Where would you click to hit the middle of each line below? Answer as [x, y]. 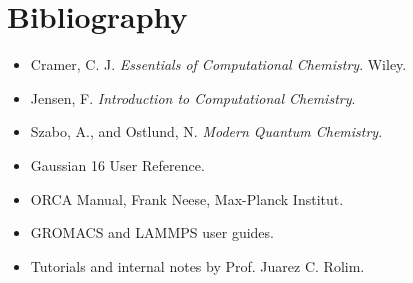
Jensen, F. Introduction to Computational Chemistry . [193, 97]
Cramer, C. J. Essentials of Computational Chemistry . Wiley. [218, 64]
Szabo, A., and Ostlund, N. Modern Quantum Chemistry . [206, 131]
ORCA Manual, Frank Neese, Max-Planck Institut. [187, 198]
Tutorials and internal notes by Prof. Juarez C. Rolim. [197, 265]
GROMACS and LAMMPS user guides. [152, 232]
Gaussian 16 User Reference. [117, 164]
